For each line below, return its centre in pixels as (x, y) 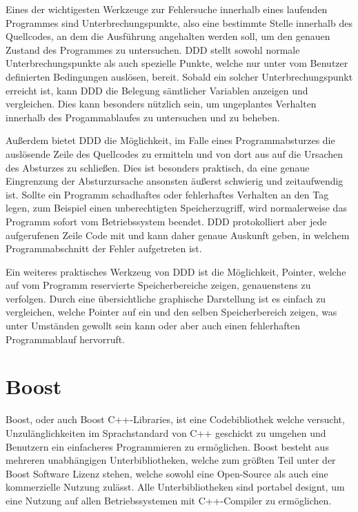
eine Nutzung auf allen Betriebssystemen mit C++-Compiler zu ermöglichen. (169, 500)
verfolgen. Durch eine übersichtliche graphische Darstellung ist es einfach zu (166, 298)
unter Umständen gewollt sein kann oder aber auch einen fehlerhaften (153, 326)
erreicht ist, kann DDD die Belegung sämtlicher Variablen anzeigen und (157, 90)
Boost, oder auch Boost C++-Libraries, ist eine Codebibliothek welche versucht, (175, 419)
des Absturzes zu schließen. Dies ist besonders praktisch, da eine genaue (158, 167)
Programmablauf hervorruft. (66, 339)
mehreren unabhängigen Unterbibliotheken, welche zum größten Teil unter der (171, 460)
